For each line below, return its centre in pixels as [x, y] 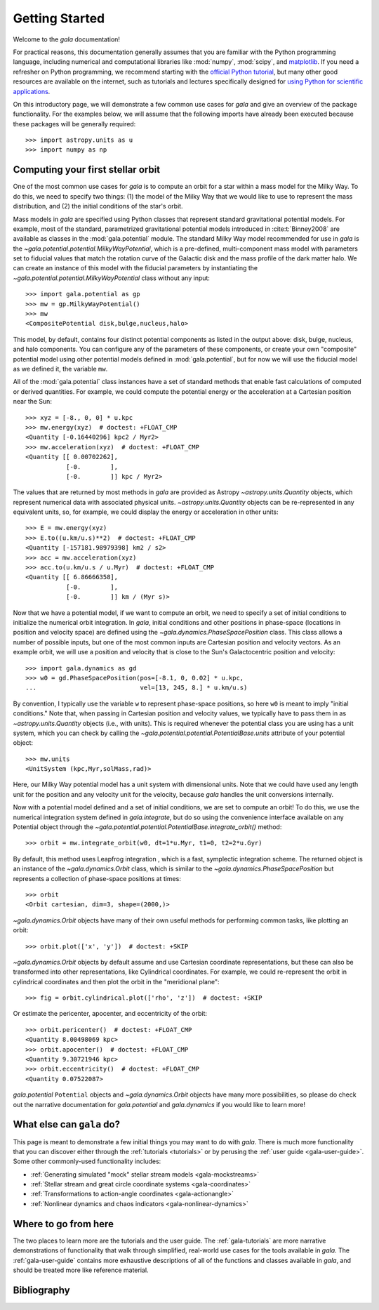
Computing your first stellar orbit [87, 170]
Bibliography [41, 1290]
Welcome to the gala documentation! [67, 39]
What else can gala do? [67, 1124]
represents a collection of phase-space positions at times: [97, 878]
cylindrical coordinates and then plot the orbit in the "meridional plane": [117, 981]
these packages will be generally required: [74, 124]
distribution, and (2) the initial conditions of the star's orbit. [98, 206]
